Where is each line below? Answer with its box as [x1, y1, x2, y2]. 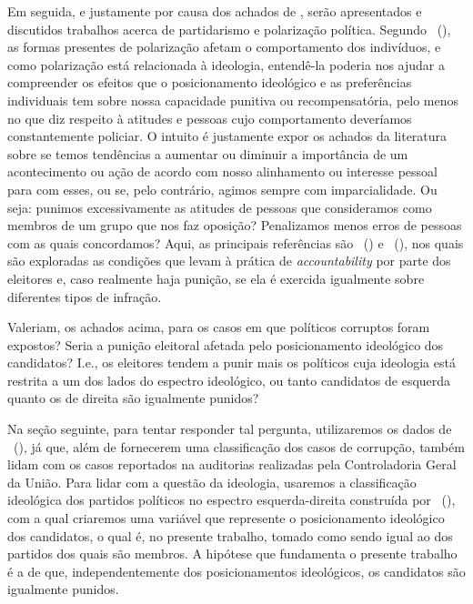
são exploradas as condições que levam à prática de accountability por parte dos [7, 251, 451, 270]
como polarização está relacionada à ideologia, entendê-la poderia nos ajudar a [7, 55, 445, 74]
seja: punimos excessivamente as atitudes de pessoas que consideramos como [7, 197, 432, 216]
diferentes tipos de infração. [7, 287, 162, 306]
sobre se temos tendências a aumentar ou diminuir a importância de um [7, 144, 408, 163]
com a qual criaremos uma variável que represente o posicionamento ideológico [7, 508, 445, 528]
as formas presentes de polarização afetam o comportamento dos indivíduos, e [7, 37, 441, 56]
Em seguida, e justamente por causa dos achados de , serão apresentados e [7, 2, 422, 20]
